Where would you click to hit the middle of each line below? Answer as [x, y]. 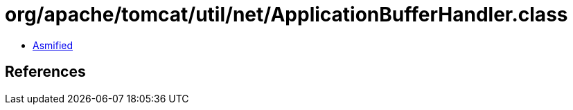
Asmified [53, 45]
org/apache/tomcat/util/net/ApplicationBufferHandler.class [286, 15]
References [45, 72]
